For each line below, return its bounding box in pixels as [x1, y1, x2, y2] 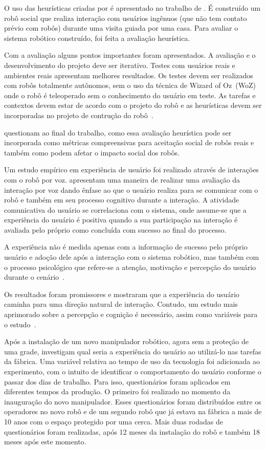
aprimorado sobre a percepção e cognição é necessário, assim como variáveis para [4, 309, 258, 320]
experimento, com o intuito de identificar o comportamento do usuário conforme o [4, 366, 261, 376]
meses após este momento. [4, 436, 86, 447]
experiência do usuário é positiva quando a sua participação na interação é [4, 214, 238, 225]
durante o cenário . [4, 272, 64, 282]
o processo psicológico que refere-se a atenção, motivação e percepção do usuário [4, 261, 256, 272]
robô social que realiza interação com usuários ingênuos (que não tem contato [4, 12, 247, 23]
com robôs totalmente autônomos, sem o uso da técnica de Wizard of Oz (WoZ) [4, 80, 256, 91]
